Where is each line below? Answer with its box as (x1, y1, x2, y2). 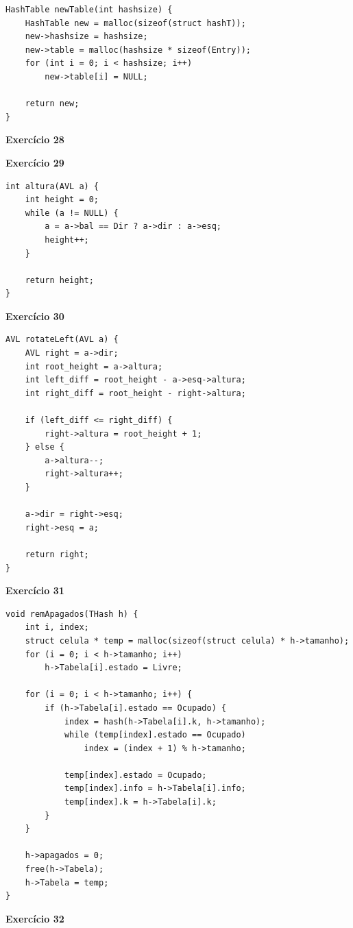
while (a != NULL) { (25, 208, 119, 218)
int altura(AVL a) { (5, 181, 99, 191)
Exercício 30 (5, 308, 64, 323)
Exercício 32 (5, 911, 64, 925)
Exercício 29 (5, 155, 64, 169)
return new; (25, 99, 80, 109)
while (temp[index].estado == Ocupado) (64, 730, 246, 740)
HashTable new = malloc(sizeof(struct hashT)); (25, 18, 246, 28)
